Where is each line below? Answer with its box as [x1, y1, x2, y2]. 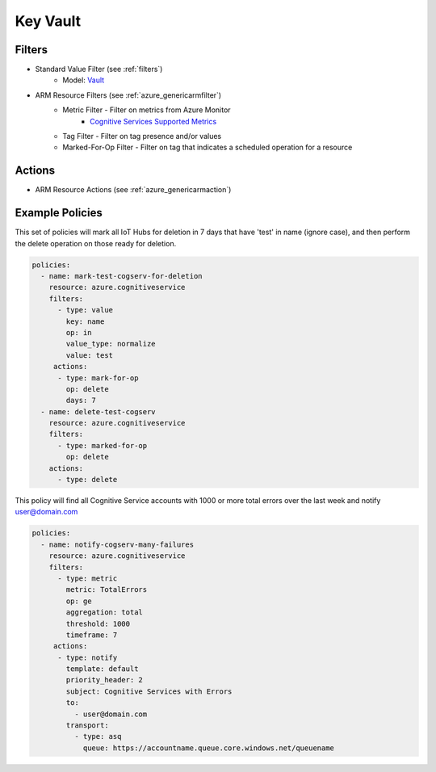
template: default [65, 665, 139, 673]
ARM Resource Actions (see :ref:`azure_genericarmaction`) [35, 185, 232, 195]
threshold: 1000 [65, 619, 131, 628]
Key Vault [15, 12, 81, 30]
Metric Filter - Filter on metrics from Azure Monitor [62, 105, 231, 115]
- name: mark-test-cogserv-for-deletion [40, 271, 203, 280]
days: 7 [65, 396, 97, 405]
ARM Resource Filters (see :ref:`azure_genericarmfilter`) [35, 90, 222, 100]
